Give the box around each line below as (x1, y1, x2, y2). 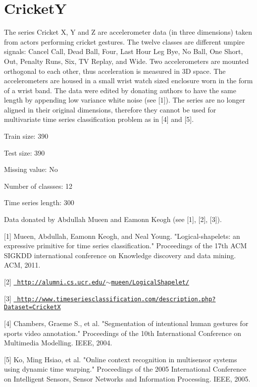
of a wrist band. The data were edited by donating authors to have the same (4, 85, 236, 95)
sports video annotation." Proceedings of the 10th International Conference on (4, 328, 242, 338)
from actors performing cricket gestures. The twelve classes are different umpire (4, 36, 245, 47)
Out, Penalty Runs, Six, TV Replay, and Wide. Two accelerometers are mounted (4, 55, 249, 66)
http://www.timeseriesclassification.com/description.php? (17, 295, 216, 303)
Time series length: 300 (4, 197, 74, 208)
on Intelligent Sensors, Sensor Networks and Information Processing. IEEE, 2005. (4, 373, 251, 384)
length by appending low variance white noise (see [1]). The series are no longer (4, 95, 245, 105)
